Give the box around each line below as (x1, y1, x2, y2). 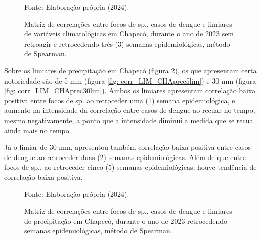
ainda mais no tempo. (4, 125, 71, 135)
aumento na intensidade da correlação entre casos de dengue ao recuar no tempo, (4, 105, 255, 115)
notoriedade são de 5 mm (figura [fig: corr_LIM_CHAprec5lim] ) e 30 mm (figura (4, 75, 256, 86)
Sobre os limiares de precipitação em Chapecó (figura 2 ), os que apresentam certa (4, 65, 257, 75)
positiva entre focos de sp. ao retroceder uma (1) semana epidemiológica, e (4, 95, 235, 105)
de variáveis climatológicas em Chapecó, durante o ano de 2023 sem (24, 28, 234, 39)
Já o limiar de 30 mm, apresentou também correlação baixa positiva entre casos (4, 142, 251, 152)
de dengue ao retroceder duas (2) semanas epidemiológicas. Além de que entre (4, 151, 246, 162)
